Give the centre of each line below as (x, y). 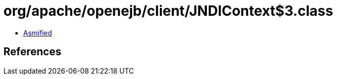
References (32, 52)
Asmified (38, 33)
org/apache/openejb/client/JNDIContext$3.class (168, 11)
